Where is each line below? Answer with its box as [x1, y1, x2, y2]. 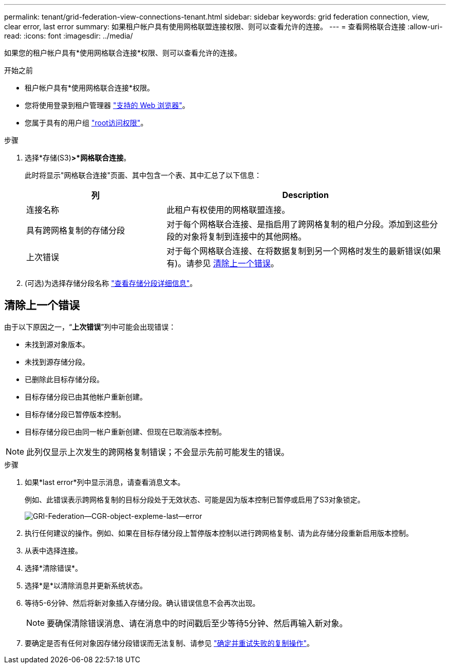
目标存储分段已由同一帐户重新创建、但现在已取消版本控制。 [25, 427, 226, 436]
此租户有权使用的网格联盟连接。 [166, 205, 290, 215]
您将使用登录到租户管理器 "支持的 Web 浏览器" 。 [25, 101, 190, 110]
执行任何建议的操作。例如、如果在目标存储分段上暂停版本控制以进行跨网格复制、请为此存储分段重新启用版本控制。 [25, 528, 413, 537]
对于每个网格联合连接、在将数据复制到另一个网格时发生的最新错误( [166, 246, 425, 256]
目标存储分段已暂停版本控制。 [25, 409, 125, 419]
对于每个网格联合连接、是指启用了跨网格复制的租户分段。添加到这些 [166, 219, 430, 229]
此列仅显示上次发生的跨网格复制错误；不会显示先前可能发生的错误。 [26, 446, 290, 457]
